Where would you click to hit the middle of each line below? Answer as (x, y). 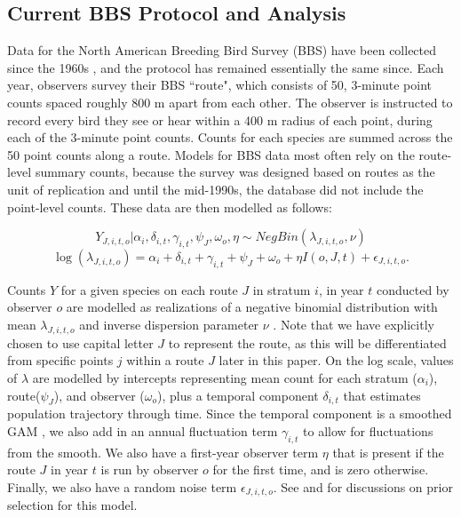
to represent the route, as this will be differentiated (307, 342)
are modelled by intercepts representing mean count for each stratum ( (225, 377)
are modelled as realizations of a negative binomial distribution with (252, 307)
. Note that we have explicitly (354, 324)
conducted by (413, 289)
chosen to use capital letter (80, 342)
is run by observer (150, 469)
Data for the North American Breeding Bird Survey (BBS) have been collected (222, 50)
